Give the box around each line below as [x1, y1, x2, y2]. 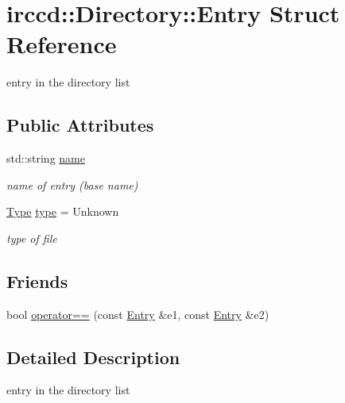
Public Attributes [6, 113, 154, 137]
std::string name [6, 150, 85, 167]
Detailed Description [6, 344, 180, 369]
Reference [6, 28, 117, 60]
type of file [6, 229, 57, 246]
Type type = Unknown [6, 203, 119, 220]
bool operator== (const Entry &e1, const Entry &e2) [6, 305, 269, 322]
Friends [6, 268, 68, 293]
